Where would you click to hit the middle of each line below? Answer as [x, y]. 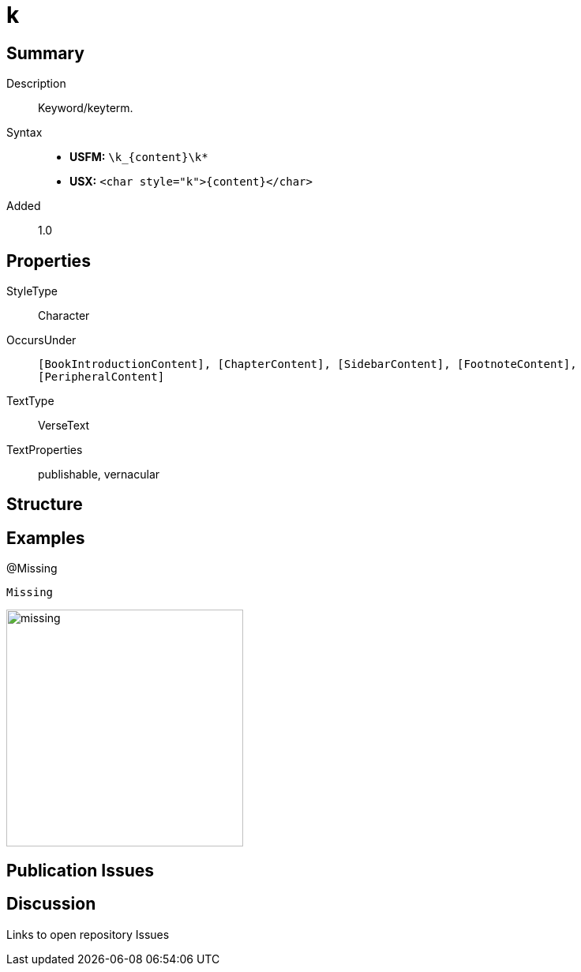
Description [36, 84]
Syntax [24, 133]
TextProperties [45, 450]
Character [64, 316]
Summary [45, 53]
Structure [45, 505]
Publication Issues [81, 870]
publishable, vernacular [99, 475]
